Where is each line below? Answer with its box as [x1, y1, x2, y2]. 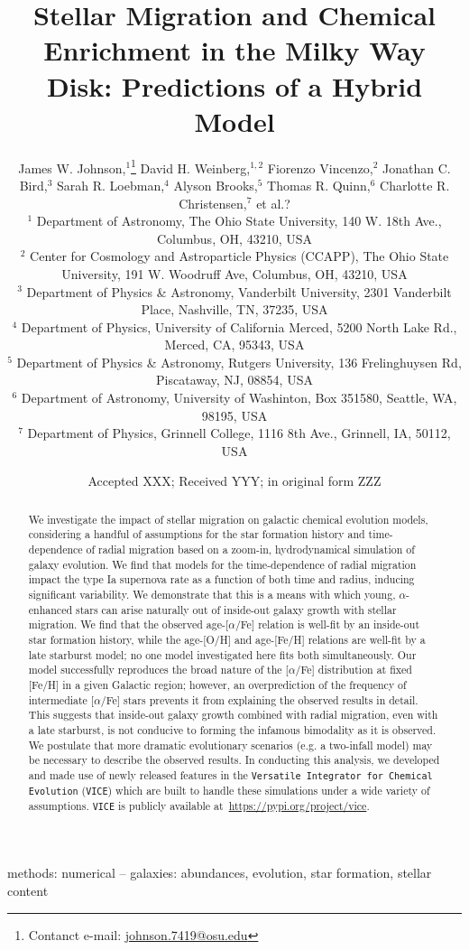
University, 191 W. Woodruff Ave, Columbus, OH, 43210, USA [61, 264, 408, 283]
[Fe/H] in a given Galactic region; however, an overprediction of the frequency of [28, 677, 407, 693]
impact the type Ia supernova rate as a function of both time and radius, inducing [28, 572, 415, 587]
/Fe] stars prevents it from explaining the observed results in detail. [100, 692, 418, 707]
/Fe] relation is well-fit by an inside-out [234, 617, 420, 632]
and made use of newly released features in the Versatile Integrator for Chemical [28, 767, 433, 782]
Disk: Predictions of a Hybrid [46, 67, 423, 104]
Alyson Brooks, [173, 175, 258, 194]
